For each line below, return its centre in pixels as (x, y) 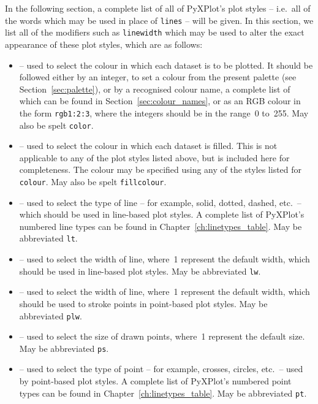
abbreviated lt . (48, 238)
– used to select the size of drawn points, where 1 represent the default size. (162, 336)
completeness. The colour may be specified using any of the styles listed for (161, 170)
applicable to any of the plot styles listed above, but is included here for (154, 157)
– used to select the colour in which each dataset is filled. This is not (148, 146)
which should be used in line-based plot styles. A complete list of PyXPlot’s (162, 214)
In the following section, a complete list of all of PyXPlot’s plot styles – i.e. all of (158, 8)
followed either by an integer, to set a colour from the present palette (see (158, 77)
